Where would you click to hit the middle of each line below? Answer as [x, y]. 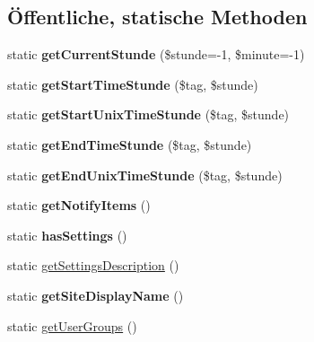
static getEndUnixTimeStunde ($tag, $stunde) [145, 175]
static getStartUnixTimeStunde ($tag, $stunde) [148, 114]
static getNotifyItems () [79, 205]
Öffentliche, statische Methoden [157, 17]
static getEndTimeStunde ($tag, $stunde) [130, 144]
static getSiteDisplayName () [96, 295]
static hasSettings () [67, 235]
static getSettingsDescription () [93, 265]
